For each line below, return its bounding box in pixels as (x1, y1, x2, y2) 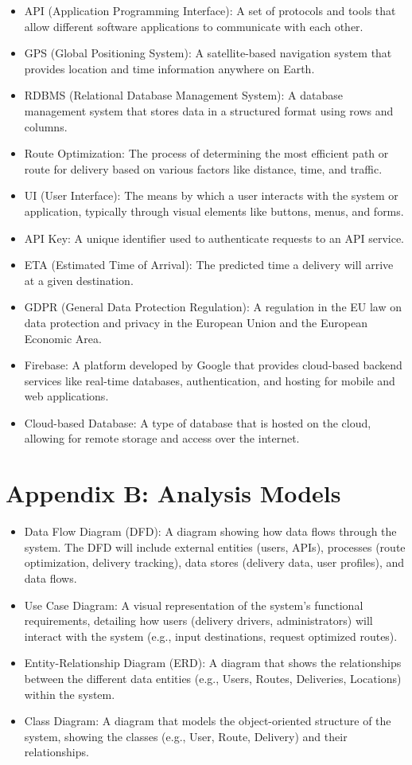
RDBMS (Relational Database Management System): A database (24, 87, 343, 103)
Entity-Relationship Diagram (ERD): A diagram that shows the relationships (24, 654, 402, 671)
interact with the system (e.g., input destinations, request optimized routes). (24, 627, 398, 644)
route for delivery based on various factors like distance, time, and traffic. (24, 160, 383, 177)
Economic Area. (24, 330, 102, 346)
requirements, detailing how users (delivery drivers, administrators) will (24, 612, 373, 629)
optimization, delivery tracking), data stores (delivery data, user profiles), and (24, 554, 405, 571)
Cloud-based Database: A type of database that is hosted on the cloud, (24, 414, 371, 431)
